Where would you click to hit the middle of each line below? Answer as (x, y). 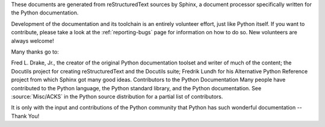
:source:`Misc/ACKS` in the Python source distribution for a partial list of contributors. (117, 96)
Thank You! (25, 116)
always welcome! (32, 41)
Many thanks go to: (35, 52)
